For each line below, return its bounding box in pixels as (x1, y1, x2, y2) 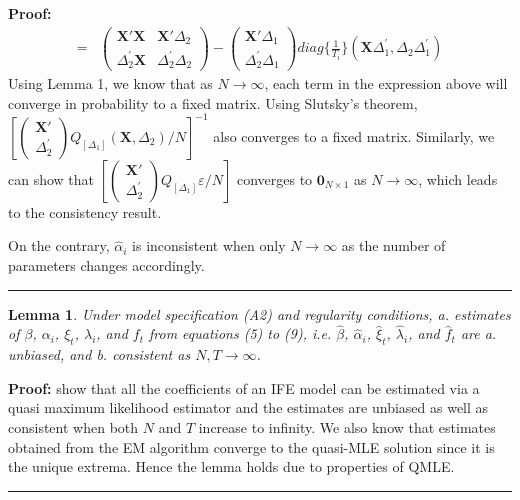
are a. (460, 323, 497, 344)
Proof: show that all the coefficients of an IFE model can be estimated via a (8, 377, 480, 398)
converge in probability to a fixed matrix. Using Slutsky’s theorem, (8, 92, 418, 113)
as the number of (341, 235, 446, 256)
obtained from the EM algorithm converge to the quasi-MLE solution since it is (8, 436, 495, 457)
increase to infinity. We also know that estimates (198, 417, 496, 438)
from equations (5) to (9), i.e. (149, 323, 332, 344)
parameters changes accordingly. (8, 255, 205, 276)
